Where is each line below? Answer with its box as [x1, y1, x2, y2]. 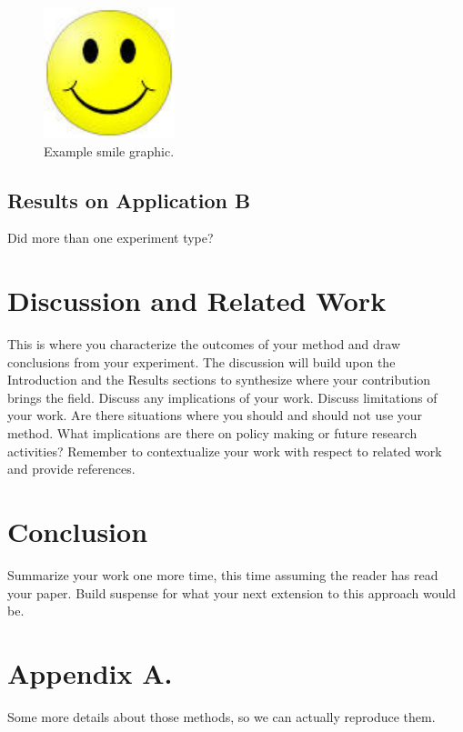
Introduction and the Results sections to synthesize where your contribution [7, 370, 431, 389]
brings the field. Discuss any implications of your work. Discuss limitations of [7, 387, 438, 406]
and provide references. [7, 459, 136, 478]
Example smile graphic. [44, 141, 175, 160]
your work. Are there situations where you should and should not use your [7, 406, 423, 425]
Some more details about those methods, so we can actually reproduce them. [7, 707, 436, 726]
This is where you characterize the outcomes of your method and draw [7, 335, 401, 354]
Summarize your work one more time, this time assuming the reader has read [7, 565, 438, 584]
